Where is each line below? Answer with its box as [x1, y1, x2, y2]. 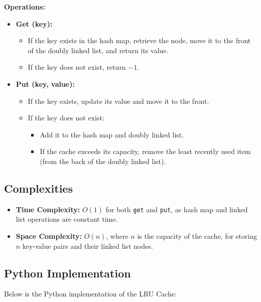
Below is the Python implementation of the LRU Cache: [4, 288, 177, 299]
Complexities [4, 180, 73, 196]
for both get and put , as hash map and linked [105, 204, 248, 214]
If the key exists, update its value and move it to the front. [28, 95, 209, 106]
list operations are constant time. [16, 214, 118, 224]
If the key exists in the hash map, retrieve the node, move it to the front [28, 35, 251, 46]
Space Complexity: [16, 230, 82, 241]
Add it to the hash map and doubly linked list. [40, 129, 184, 139]
